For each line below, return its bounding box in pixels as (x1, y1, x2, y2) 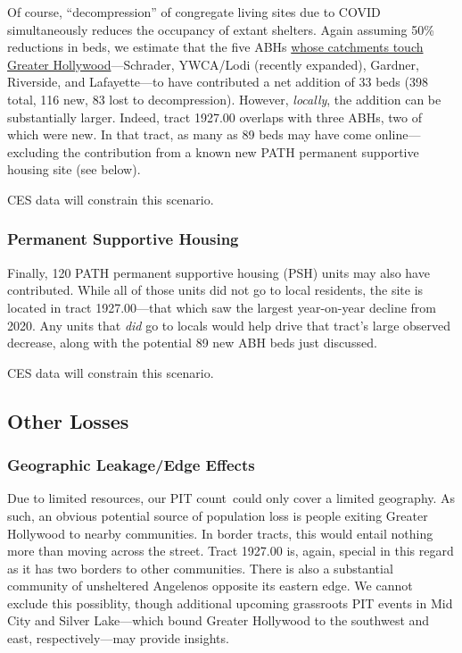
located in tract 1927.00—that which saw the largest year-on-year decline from (7, 297, 436, 316)
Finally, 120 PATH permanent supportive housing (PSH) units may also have (7, 263, 430, 281)
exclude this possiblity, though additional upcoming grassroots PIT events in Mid (7, 593, 453, 612)
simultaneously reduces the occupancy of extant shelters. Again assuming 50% (7, 20, 434, 38)
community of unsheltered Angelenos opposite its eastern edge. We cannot (7, 576, 413, 595)
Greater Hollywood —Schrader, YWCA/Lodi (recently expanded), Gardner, (7, 54, 419, 73)
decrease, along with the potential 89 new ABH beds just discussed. (7, 333, 377, 352)
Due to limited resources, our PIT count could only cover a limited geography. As (7, 489, 456, 507)
